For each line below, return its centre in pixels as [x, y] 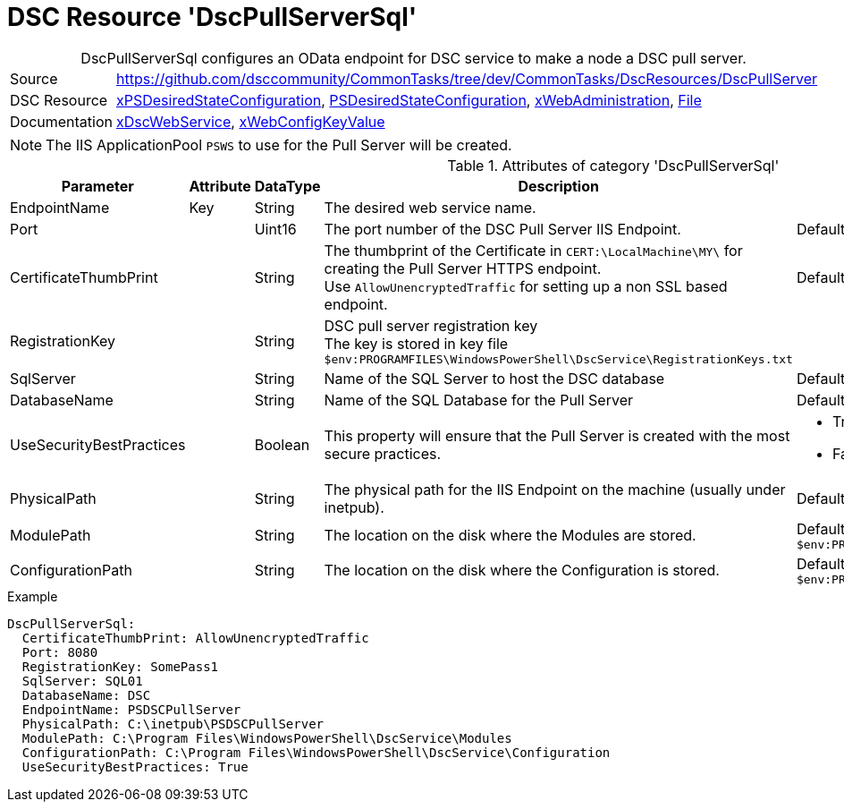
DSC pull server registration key [431, 325]
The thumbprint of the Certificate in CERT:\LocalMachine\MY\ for [533, 250]
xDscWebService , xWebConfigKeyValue [251, 121]
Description [558, 186]
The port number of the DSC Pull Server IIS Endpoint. [502, 229]
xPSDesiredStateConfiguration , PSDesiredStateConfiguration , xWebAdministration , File [409, 100]
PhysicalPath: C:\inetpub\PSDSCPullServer [173, 724]
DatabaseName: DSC [86, 695]
